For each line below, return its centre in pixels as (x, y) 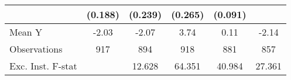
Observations (36, 49)
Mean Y (26, 32)
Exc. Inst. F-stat (43, 66)
